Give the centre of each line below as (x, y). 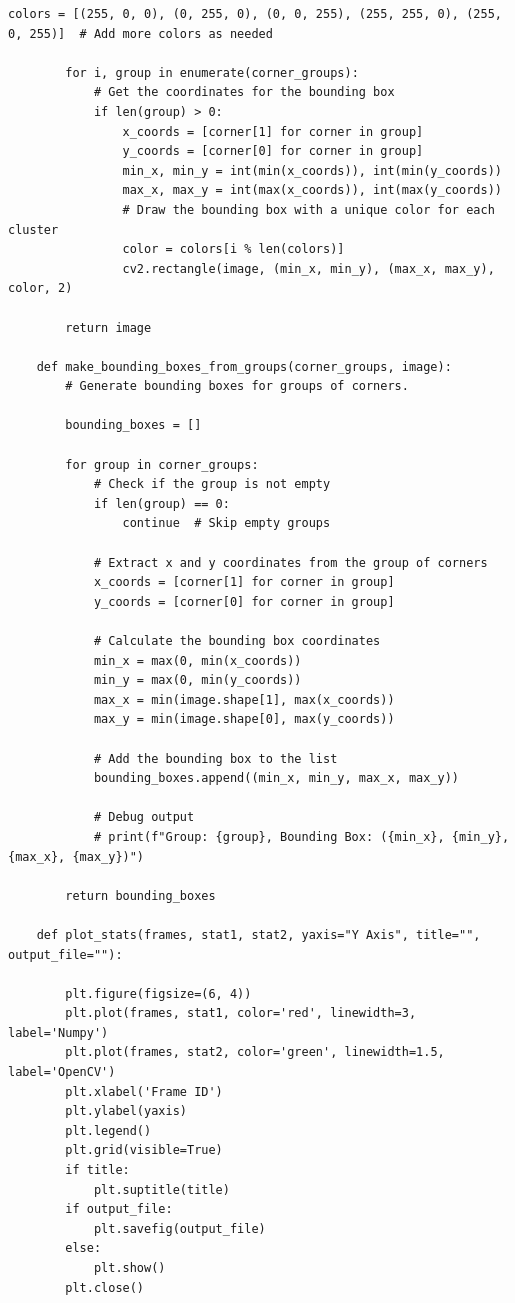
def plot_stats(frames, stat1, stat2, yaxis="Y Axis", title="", (258, 934)
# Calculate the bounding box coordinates (237, 641)
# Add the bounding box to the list (215, 758)
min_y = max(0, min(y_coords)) (197, 680)
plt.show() (129, 1268)
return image (108, 327)
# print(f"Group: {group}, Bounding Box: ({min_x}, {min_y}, (301, 836)
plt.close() (105, 1287)
